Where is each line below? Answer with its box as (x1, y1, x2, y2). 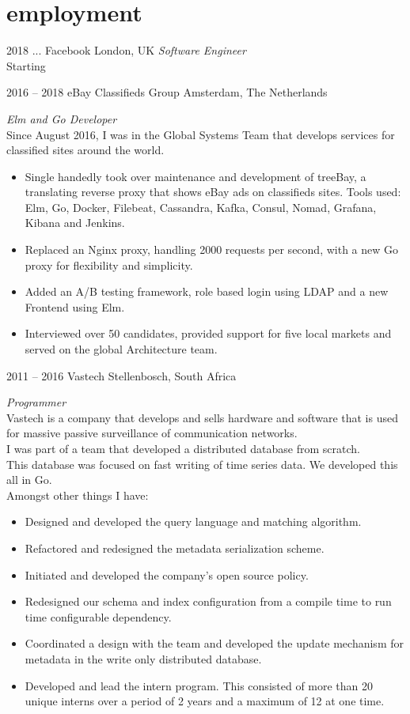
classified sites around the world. (6, 142, 165, 158)
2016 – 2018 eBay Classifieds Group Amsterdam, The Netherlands (6, 84, 328, 100)
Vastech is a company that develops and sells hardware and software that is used (6, 409, 398, 425)
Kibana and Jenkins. (25, 214, 125, 231)
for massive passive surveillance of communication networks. (6, 425, 298, 441)
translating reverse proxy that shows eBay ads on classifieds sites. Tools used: (25, 183, 401, 200)
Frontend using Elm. (25, 298, 125, 315)
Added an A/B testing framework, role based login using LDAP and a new (25, 283, 389, 300)
